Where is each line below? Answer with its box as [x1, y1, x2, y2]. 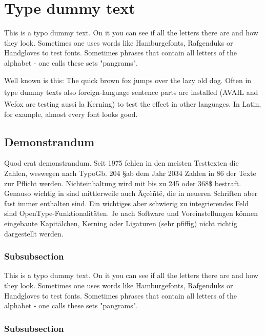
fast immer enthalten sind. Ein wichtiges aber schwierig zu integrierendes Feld [4, 197, 249, 208]
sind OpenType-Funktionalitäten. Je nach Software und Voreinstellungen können [4, 208, 258, 219]
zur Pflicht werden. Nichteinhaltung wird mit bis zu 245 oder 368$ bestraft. [4, 177, 241, 188]
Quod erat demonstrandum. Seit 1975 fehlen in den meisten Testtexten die [4, 157, 239, 168]
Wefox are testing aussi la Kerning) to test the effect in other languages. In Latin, [4, 98, 261, 109]
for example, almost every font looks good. [4, 108, 138, 119]
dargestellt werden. [4, 228, 64, 239]
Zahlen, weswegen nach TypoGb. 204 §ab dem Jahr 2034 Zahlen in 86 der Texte [4, 167, 256, 178]
